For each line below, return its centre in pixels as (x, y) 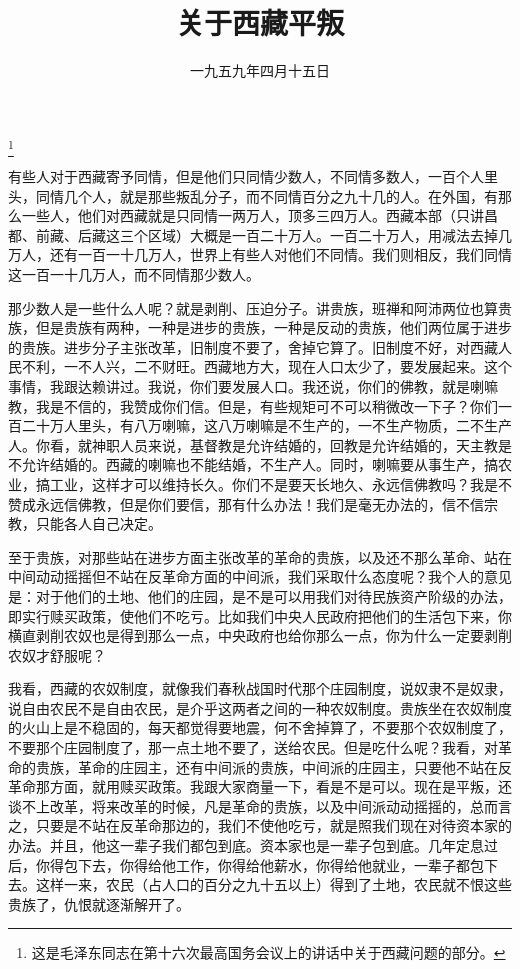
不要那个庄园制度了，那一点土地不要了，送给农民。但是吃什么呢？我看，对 (253, 747)
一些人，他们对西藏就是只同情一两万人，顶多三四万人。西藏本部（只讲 (252, 215)
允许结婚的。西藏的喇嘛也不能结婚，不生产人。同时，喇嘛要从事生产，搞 (259, 464)
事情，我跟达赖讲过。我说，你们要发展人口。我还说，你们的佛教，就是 (239, 385)
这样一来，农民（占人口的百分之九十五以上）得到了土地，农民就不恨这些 (273, 884)
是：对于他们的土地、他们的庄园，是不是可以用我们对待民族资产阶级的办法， (260, 595)
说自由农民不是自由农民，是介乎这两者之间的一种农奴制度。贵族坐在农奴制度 (260, 707)
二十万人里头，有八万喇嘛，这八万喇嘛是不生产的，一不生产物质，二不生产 (266, 425)
